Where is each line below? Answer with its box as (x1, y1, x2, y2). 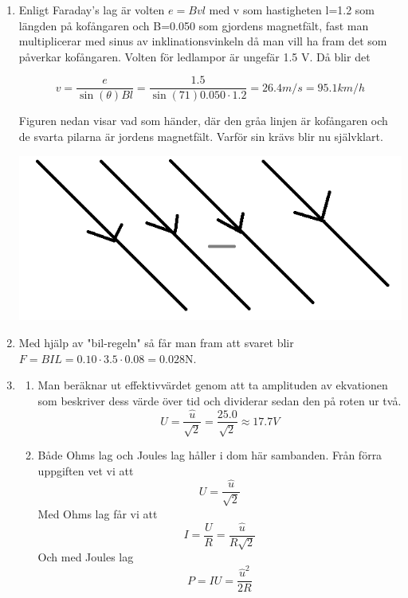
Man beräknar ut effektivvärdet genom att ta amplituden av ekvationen (37, 377, 388, 393)
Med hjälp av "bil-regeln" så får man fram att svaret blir (18, 334, 294, 350)
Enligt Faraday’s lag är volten (18, 2, 165, 18)
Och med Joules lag (37, 549, 134, 565)
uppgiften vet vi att (37, 462, 134, 479)
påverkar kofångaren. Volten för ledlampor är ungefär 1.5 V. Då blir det (18, 48, 371, 64)
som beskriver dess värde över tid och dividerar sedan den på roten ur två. (37, 392, 402, 408)
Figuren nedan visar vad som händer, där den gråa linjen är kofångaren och (18, 112, 388, 129)
